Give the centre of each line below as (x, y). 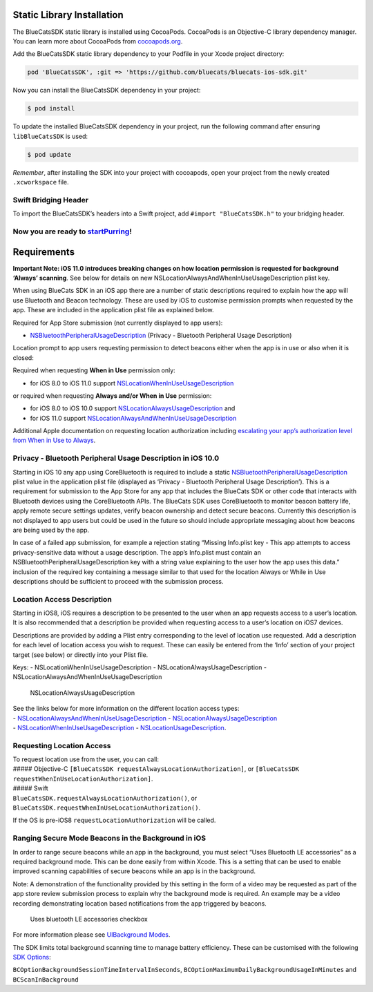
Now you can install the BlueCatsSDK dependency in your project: (107, 90)
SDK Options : (32, 957)
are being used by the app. (51, 530)
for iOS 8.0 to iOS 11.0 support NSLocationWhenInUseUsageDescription (132, 383)
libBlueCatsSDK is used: (50, 136)
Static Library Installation (68, 15)
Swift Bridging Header (51, 200)
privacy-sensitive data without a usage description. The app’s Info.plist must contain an (137, 552)
